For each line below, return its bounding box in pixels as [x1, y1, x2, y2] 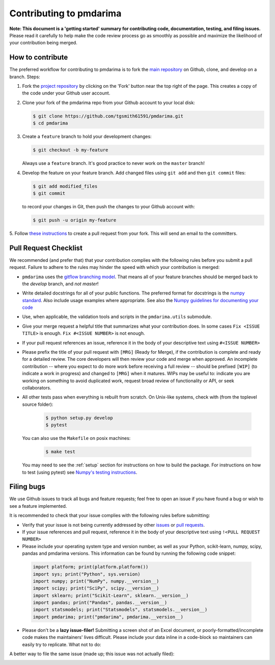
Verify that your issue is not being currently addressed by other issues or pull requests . [22, 522, 205, 528]
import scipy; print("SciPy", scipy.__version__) [33, 585, 159, 592]
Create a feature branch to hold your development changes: [22, 133, 152, 140]
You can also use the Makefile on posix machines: [22, 435, 131, 441]
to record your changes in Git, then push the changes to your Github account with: [22, 203, 195, 209]
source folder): [22, 401, 53, 407]
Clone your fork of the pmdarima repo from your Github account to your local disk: [22, 100, 196, 106]
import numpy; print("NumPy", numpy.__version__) [33, 578, 159, 584]
